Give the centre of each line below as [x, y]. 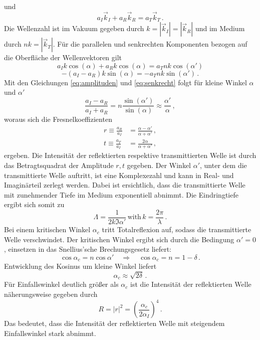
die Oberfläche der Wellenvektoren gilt [63, 57]
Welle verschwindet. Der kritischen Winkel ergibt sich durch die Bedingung [119, 239]
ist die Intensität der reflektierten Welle [191, 284]
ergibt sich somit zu [34, 204]
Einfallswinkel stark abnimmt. [50, 333]
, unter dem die [223, 165]
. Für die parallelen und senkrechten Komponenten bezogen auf [150, 44]
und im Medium [220, 28]
